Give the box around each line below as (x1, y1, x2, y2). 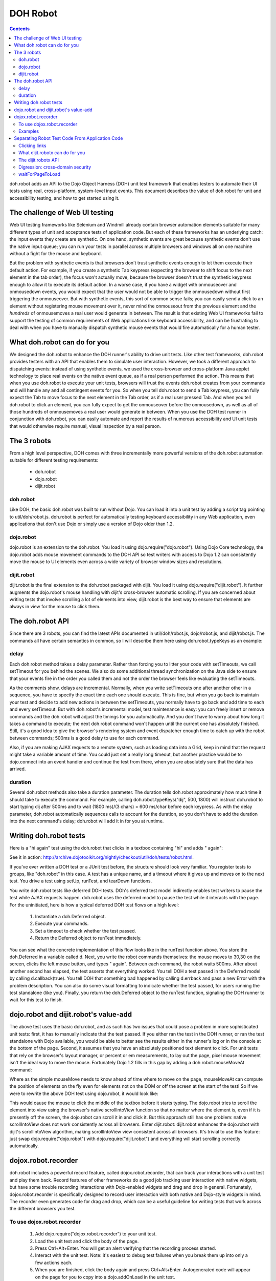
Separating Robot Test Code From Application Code (14, 135, 123, 141)
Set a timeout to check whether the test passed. (35, 927, 136, 934)
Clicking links (18, 142, 47, 149)
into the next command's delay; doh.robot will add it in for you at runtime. (9, 818, 164, 824)
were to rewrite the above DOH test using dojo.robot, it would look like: (9, 1090, 158, 1097)
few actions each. (35, 1259, 73, 1266)
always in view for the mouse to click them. (9, 604, 101, 610)
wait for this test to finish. (9, 997, 63, 1003)
